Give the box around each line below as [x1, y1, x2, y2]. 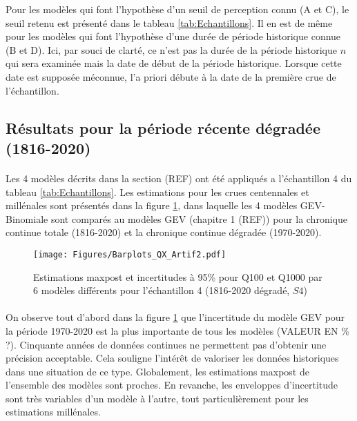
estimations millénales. [6, 404, 101, 419]
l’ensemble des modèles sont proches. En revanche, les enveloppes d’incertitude [6, 378, 338, 392]
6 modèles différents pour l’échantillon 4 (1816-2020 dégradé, [33, 283, 290, 297]
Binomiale [6, 211, 48, 226]
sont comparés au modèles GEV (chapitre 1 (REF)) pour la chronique [50, 211, 347, 226]
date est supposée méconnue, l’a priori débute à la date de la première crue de [6, 69, 336, 84]
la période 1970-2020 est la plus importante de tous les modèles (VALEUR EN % [6, 323, 349, 337]
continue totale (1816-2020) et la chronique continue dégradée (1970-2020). [6, 225, 322, 239]
